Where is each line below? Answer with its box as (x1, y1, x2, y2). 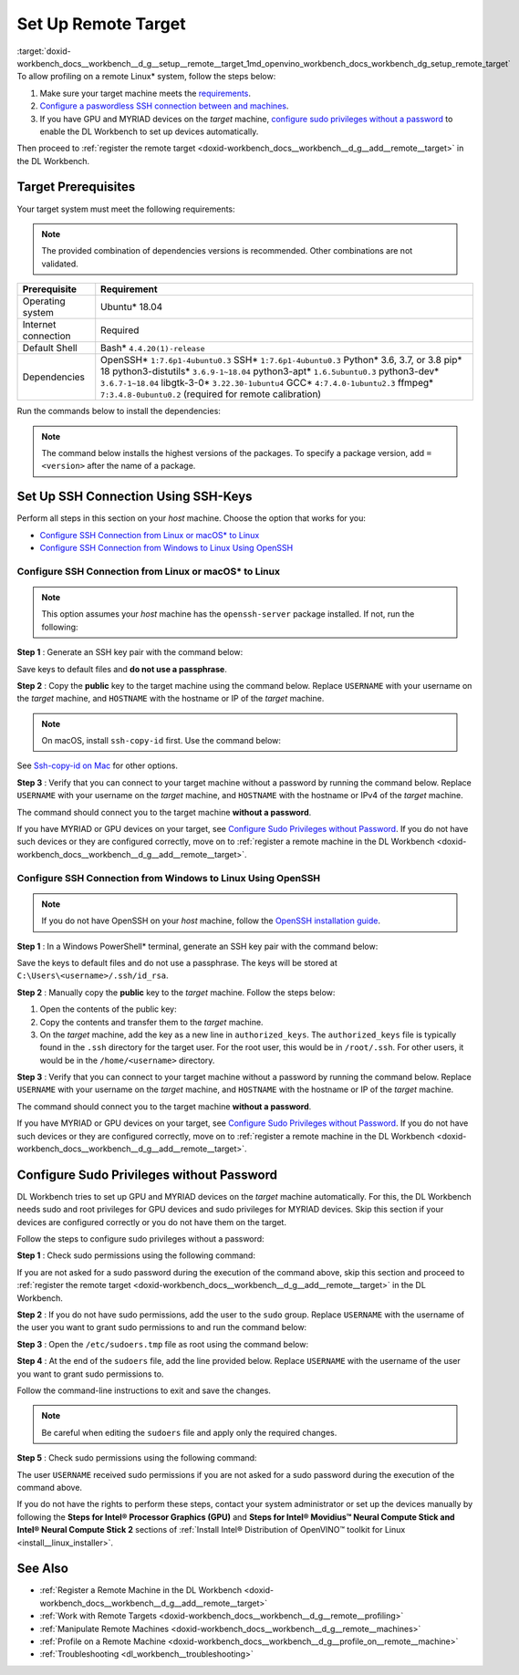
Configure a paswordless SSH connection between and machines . (39, 100, 289, 111)
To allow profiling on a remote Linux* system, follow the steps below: (16, 71, 276, 82)
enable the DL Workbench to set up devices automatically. (39, 126, 259, 137)
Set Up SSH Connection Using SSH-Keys (16, 489, 253, 505)
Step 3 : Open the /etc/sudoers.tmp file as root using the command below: (16, 1338, 309, 1349)
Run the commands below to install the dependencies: (16, 406, 221, 417)
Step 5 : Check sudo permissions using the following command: (16, 1452, 257, 1463)
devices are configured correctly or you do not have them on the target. (16, 1216, 287, 1227)
